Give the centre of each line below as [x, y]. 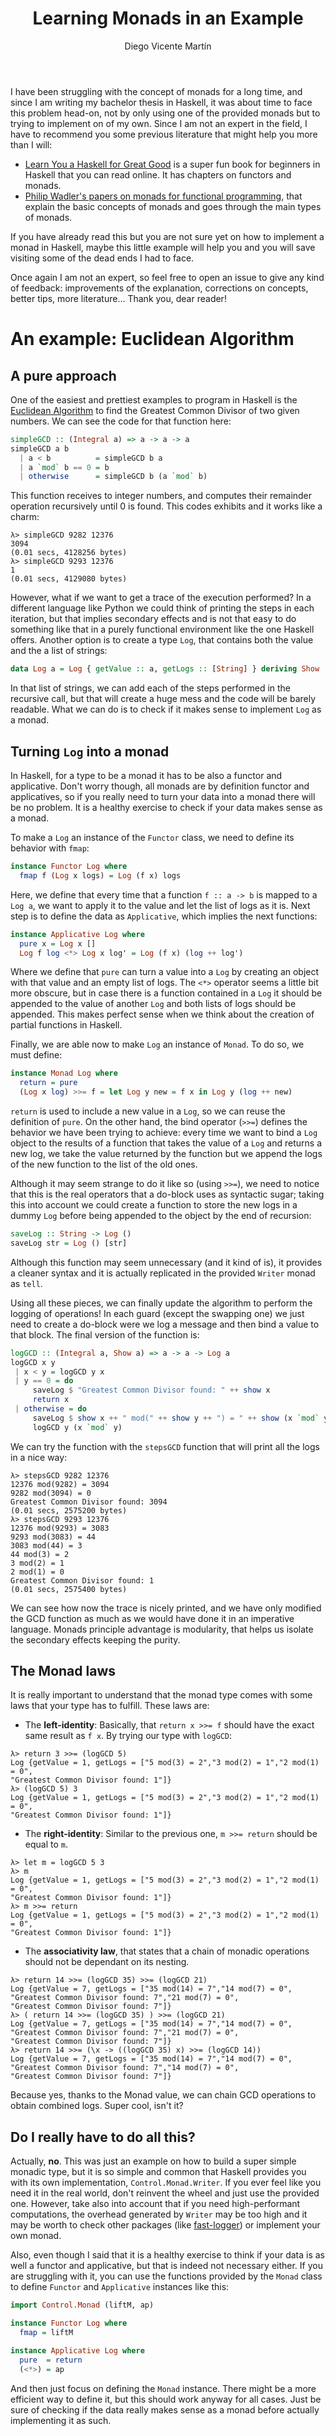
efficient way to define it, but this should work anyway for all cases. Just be [166, 2399]
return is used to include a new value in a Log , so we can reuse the [148, 1111]
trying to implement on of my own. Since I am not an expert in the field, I [159, 123]
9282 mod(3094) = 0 [51, 1493]
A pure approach [63, 375]
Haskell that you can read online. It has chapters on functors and [158, 174]
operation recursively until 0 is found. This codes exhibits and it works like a [166, 506]
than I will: [31, 144]
